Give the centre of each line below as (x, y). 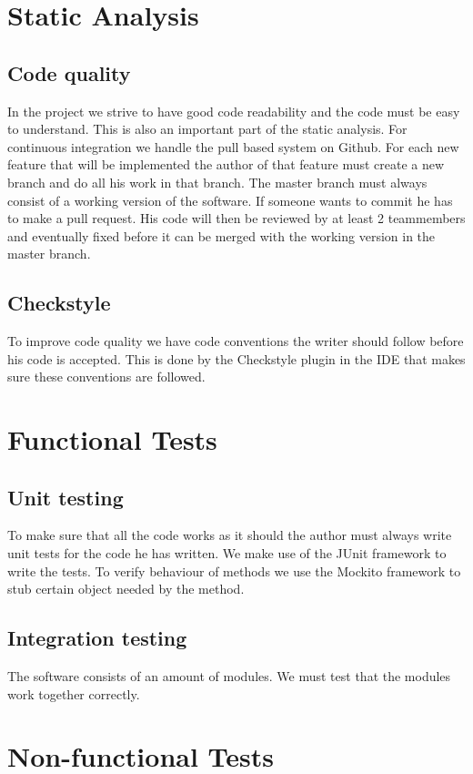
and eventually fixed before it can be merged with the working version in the (221, 235)
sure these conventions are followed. (106, 377)
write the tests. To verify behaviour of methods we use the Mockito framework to (234, 570)
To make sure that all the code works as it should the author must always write (230, 535)
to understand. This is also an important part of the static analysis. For (207, 129)
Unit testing (65, 497)
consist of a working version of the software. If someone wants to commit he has (230, 200)
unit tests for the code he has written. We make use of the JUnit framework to (227, 553)
